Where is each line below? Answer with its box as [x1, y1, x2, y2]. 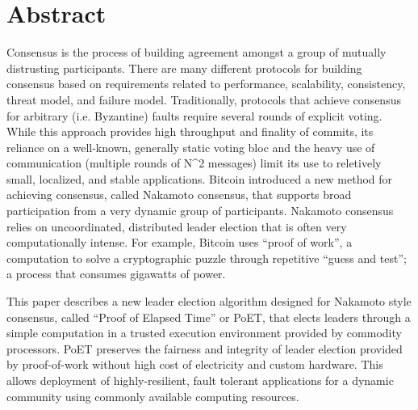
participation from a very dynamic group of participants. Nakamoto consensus [6, 202, 394, 219]
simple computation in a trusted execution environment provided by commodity [6, 324, 402, 341]
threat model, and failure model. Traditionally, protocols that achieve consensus [6, 91, 401, 108]
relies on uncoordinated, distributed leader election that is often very [6, 218, 347, 235]
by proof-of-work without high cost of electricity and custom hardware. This [6, 356, 383, 373]
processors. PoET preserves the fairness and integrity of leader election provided [6, 340, 403, 357]
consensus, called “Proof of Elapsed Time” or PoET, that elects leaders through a [6, 308, 411, 325]
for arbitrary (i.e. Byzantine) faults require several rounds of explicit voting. [6, 107, 382, 124]
